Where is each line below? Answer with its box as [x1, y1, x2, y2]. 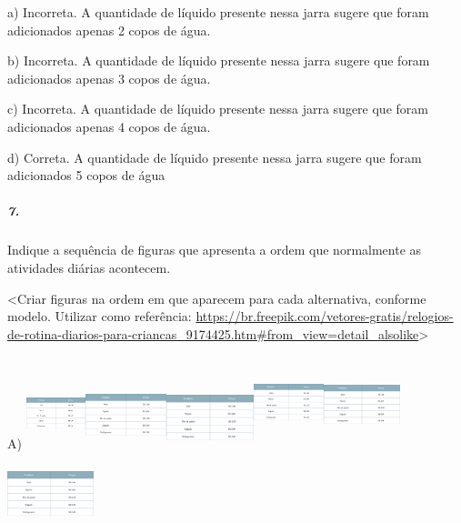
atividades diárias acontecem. [7, 257, 171, 277]
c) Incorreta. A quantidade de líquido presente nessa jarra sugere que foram [7, 99, 428, 118]
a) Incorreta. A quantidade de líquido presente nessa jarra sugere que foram [7, 3, 429, 21]
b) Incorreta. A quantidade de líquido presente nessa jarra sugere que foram [7, 51, 430, 70]
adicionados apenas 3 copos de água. [7, 68, 211, 87]
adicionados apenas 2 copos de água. [7, 20, 211, 39]
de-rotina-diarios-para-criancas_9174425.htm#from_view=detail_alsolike [7, 324, 419, 343]
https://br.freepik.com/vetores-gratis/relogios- [195, 307, 454, 326]
